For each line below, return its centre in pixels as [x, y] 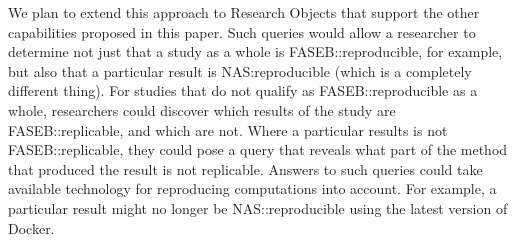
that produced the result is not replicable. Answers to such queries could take [245, 168]
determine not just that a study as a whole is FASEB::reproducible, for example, [255, 51]
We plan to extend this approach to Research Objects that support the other [244, 12]
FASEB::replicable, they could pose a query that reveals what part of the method [258, 149]
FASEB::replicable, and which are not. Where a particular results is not [228, 129]
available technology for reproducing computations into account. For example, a [252, 188]
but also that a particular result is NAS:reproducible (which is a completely [240, 70]
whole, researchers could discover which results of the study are [202, 109]
